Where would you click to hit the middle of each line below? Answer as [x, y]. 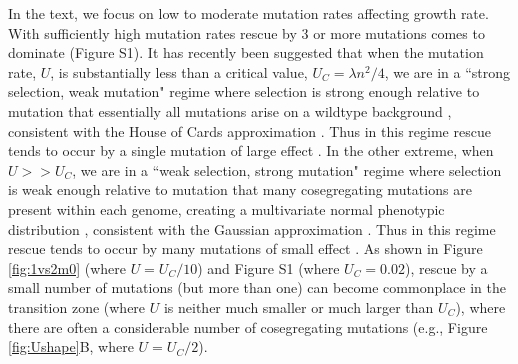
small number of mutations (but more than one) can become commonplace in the [257, 287]
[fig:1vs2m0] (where [67, 267]
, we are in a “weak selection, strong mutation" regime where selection [287, 169]
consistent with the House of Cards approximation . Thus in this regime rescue [249, 130]
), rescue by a [446, 267]
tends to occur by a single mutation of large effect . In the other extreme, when [251, 150]
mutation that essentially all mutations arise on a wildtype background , [230, 110]
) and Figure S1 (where [268, 267]
